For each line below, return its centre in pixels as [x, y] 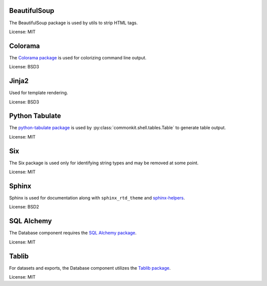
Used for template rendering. [39, 93]
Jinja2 [19, 81]
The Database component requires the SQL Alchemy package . [73, 233]
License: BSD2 [24, 207]
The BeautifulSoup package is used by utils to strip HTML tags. [73, 23]
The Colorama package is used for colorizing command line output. [78, 57]
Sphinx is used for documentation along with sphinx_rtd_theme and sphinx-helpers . [97, 198]
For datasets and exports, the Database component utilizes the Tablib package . [90, 268]
